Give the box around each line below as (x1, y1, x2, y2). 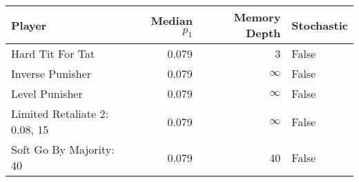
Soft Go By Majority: (11, 141, 115, 157)
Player (11, 17, 47, 33)
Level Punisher (11, 85, 83, 101)
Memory (233, 9, 281, 25)
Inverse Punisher (11, 65, 92, 81)
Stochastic (291, 17, 348, 33)
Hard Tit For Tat (11, 45, 95, 61)
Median (151, 12, 193, 28)
